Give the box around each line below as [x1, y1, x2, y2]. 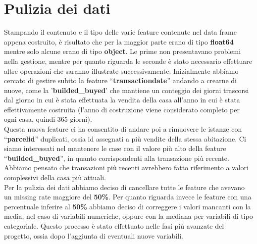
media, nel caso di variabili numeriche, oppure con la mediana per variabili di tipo [4, 211, 253, 221]
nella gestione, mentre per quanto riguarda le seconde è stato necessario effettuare [4, 55, 253, 66]
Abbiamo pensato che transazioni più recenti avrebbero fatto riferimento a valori [4, 162, 249, 173]
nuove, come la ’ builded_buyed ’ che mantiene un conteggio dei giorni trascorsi [4, 85, 249, 95]
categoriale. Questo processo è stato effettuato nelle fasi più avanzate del [4, 221, 224, 231]
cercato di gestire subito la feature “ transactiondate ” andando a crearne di [4, 75, 237, 86]
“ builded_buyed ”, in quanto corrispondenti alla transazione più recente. [4, 152, 229, 163]
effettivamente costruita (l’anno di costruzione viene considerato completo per [4, 104, 240, 114]
